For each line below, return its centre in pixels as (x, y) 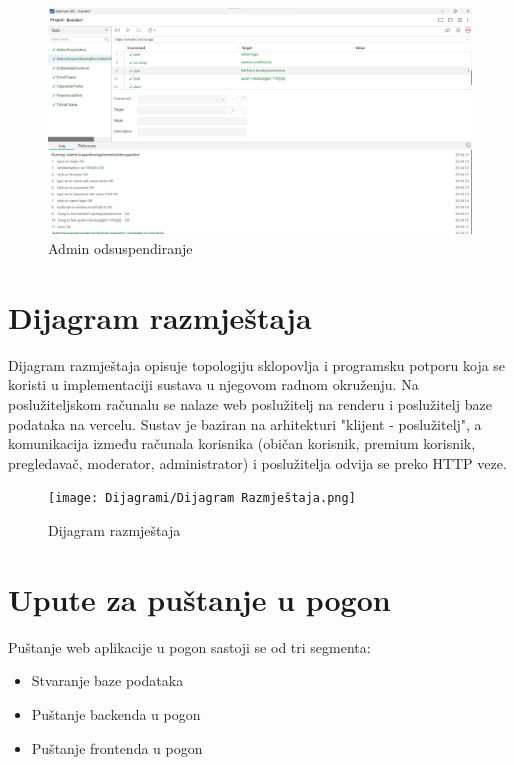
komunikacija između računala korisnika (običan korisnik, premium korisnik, (242, 443)
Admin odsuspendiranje (120, 248)
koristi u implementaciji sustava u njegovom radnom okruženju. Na (213, 384)
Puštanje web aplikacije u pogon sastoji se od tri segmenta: (189, 646)
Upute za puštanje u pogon (199, 598)
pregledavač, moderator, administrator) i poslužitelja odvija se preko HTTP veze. (257, 462)
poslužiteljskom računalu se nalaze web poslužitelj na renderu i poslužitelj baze (250, 403)
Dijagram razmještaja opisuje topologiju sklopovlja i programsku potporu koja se (257, 364)
